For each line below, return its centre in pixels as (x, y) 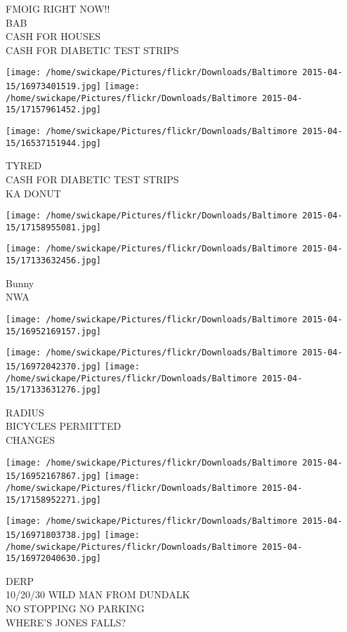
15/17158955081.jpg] (54, 227)
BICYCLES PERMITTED (64, 426)
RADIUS (25, 412)
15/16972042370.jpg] (54, 366)
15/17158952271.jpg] (54, 500)
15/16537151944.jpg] (54, 143)
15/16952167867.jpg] (54, 476)
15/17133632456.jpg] (54, 261)
